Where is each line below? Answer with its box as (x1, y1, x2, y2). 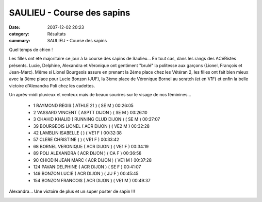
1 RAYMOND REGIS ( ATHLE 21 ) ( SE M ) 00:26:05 (33, 102, 133, 109)
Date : (9, 24, 20, 30)
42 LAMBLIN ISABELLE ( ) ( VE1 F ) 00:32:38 (33, 130, 122, 136)
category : (9, 31, 30, 36)
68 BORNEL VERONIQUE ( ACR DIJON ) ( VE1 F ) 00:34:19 (33, 143, 149, 149)
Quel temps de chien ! (9, 47, 53, 52)
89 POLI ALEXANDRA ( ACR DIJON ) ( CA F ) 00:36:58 (33, 151, 142, 156)
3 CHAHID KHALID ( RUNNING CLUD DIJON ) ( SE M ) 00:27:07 (33, 117, 160, 122)
